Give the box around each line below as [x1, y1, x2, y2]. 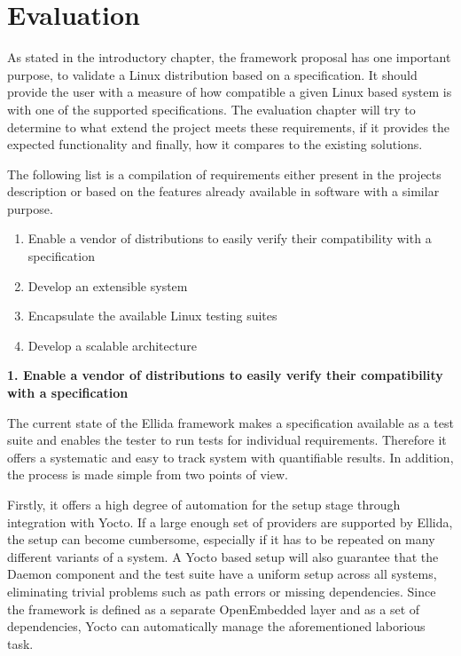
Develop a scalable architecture [27, 336, 197, 354]
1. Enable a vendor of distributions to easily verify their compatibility [7, 366, 443, 384]
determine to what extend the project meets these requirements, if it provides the [7, 117, 450, 136]
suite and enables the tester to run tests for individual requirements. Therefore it [7, 431, 447, 449]
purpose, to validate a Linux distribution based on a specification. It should [7, 65, 418, 83]
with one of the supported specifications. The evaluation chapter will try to [7, 99, 416, 118]
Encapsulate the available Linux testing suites [27, 306, 277, 325]
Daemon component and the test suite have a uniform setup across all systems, [7, 565, 437, 583]
